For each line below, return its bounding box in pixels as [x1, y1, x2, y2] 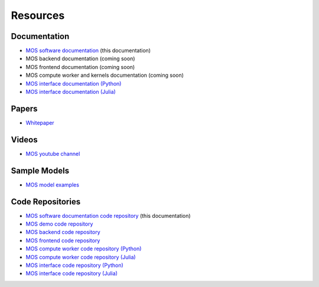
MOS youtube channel [25, 150, 80, 157]
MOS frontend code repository [25, 237, 100, 244]
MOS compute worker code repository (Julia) [25, 253, 136, 260]
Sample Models [11, 165, 70, 175]
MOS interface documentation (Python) [25, 80, 122, 87]
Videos [11, 135, 38, 145]
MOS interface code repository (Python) [25, 262, 123, 269]
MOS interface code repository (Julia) [25, 270, 118, 277]
